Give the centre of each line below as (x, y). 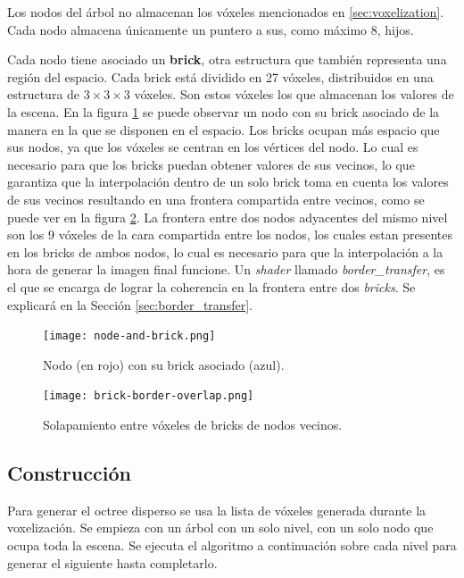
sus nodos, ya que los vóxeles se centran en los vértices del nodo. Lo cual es (213, 147)
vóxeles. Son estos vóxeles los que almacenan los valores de (294, 94)
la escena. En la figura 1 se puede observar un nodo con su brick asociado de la (224, 111)
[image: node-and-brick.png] (129, 336)
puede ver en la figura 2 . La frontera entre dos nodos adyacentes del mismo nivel (228, 217)
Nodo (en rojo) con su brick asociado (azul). (164, 364)
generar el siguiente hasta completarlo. (112, 562)
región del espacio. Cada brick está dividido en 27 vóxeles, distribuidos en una (220, 76)
